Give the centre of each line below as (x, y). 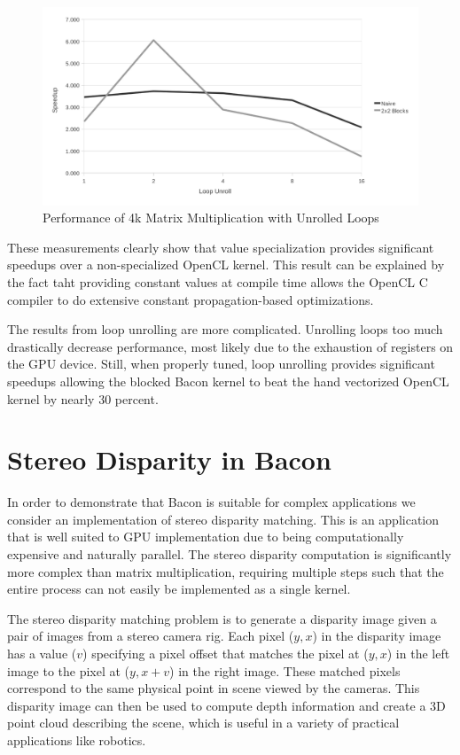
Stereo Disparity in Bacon (169, 459)
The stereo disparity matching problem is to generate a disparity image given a (222, 618)
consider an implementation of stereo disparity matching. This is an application (223, 519)
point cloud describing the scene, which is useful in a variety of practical (203, 723)
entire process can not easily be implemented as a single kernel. (179, 589)
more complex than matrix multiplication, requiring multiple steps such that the (226, 571)
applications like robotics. (77, 739)
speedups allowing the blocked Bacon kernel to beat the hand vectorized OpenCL (228, 381)
